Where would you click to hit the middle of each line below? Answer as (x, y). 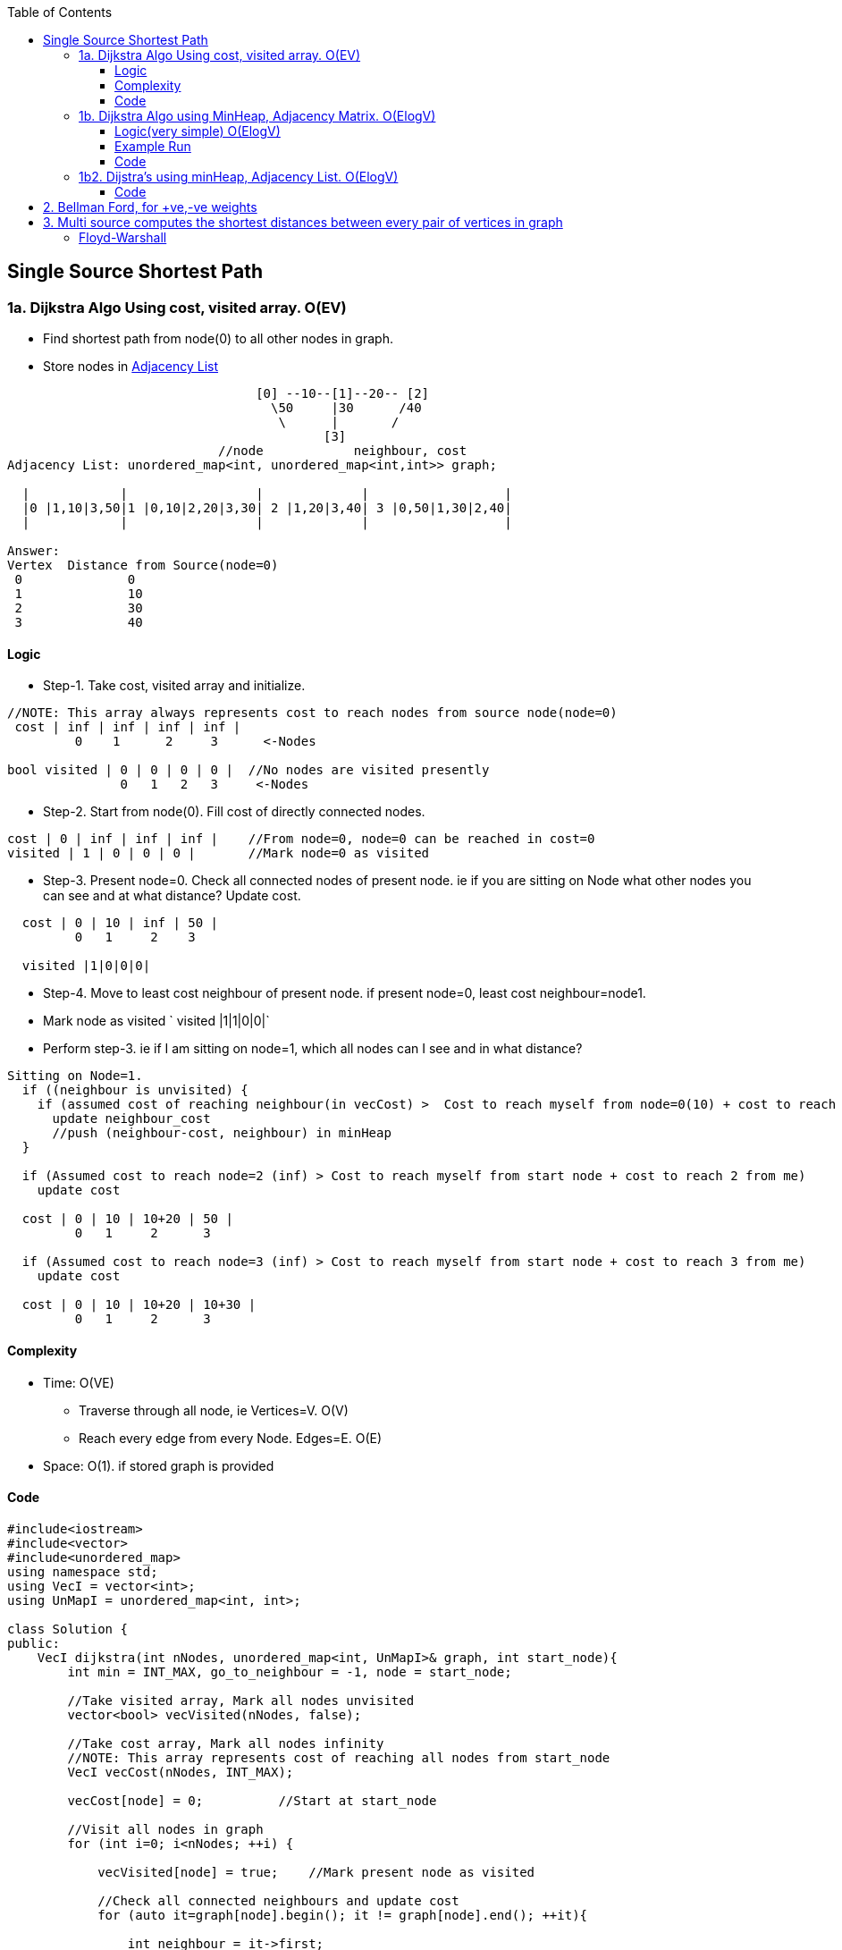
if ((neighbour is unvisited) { (135, 1090)
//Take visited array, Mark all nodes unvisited (241, 1700)
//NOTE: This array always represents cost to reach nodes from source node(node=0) (312, 713)
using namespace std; (83, 1571)
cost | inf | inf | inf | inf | (128, 727)
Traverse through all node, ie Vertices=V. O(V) (214, 1410)
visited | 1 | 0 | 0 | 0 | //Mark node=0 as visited (219, 853)
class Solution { (67, 1629)
